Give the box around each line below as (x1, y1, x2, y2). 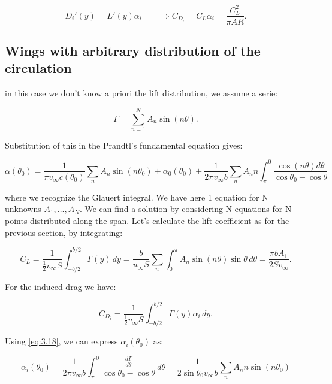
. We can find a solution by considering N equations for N (79, 202, 292, 215)
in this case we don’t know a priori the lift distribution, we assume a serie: (5, 87, 278, 99)
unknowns (5, 202, 41, 215)
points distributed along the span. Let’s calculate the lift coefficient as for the (5, 214, 289, 226)
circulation (5, 59, 72, 77)
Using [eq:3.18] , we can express (5, 335, 118, 347)
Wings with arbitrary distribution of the (5, 41, 261, 59)
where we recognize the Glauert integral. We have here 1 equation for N (5, 191, 268, 203)
